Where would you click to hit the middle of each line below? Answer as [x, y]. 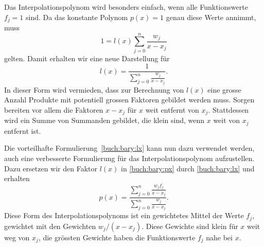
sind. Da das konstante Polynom [77, 17]
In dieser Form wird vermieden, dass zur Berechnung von [94, 89]
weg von [17, 237]
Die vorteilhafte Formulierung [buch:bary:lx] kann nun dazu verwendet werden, [129, 148]
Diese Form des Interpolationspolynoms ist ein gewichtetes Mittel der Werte [124, 215]
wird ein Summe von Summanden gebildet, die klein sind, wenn [104, 120]
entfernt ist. [23, 130]
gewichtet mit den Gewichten [50, 226]
